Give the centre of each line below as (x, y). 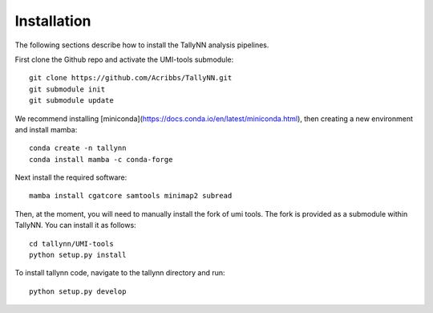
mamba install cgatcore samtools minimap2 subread (131, 196)
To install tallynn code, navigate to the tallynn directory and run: (120, 273)
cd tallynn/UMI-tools (71, 244)
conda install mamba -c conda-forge (101, 159)
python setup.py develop (78, 291)
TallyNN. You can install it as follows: (75, 226)
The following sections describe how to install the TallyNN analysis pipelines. (142, 45)
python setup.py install (78, 255)
